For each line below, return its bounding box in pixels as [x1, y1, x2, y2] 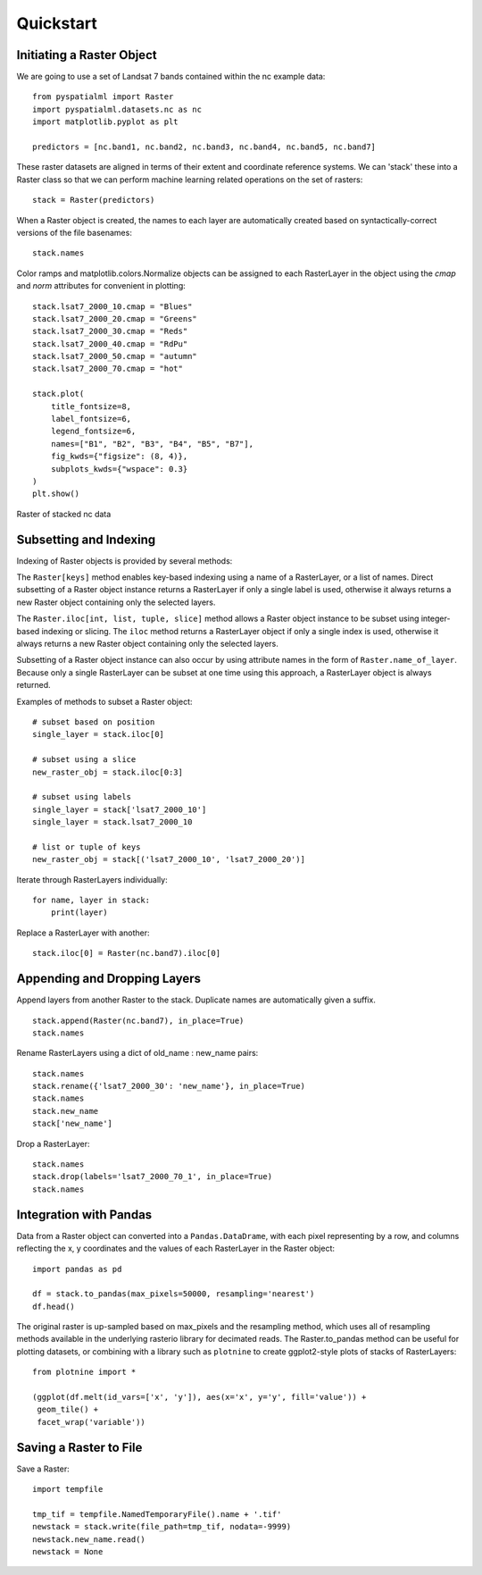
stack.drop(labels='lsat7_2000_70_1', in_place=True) [32, 1171, 272, 1182]
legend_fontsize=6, [50, 426, 137, 437]
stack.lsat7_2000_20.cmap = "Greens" [32, 314, 198, 323]
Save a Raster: [16, 1463, 71, 1474]
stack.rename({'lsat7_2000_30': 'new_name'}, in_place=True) [32, 1081, 305, 1092]
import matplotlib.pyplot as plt [32, 117, 179, 127]
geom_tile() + [37, 1404, 99, 1415]
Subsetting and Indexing [16, 532, 156, 547]
